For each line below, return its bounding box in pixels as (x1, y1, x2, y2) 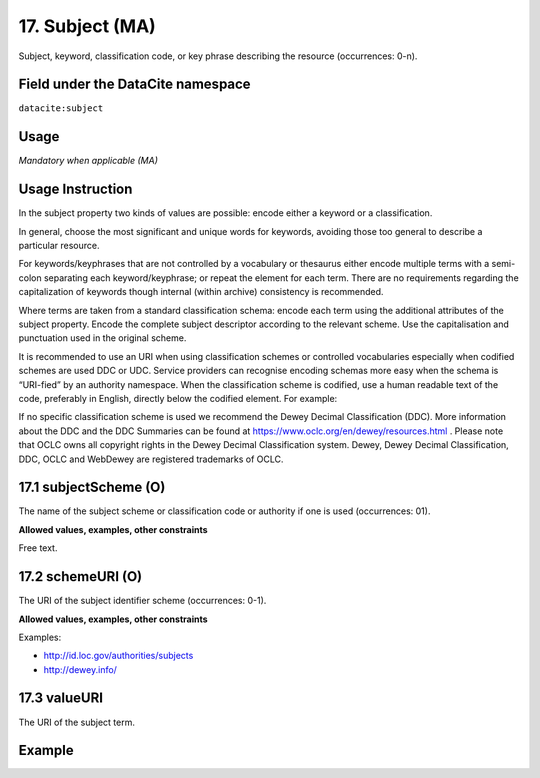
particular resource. (18, 240, 100, 252)
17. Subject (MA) (18, 15, 157, 37)
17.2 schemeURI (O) (18, 568, 143, 585)
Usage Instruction (18, 181, 133, 198)
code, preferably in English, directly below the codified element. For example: (18, 392, 338, 404)
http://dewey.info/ (43, 663, 117, 675)
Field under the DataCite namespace (18, 76, 251, 93)
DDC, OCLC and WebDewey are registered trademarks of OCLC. (18, 453, 284, 465)
